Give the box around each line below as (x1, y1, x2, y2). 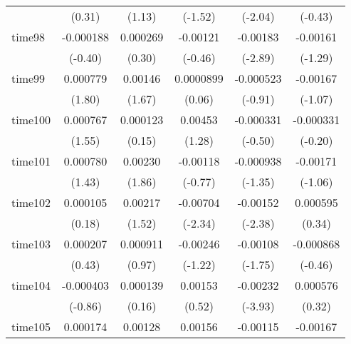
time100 (11, 111, 51, 128)
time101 (11, 153, 51, 169)
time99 (11, 70, 46, 86)
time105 (11, 318, 51, 335)
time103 (11, 236, 51, 252)
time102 (11, 194, 51, 211)
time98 (11, 29, 46, 45)
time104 (11, 277, 51, 293)
